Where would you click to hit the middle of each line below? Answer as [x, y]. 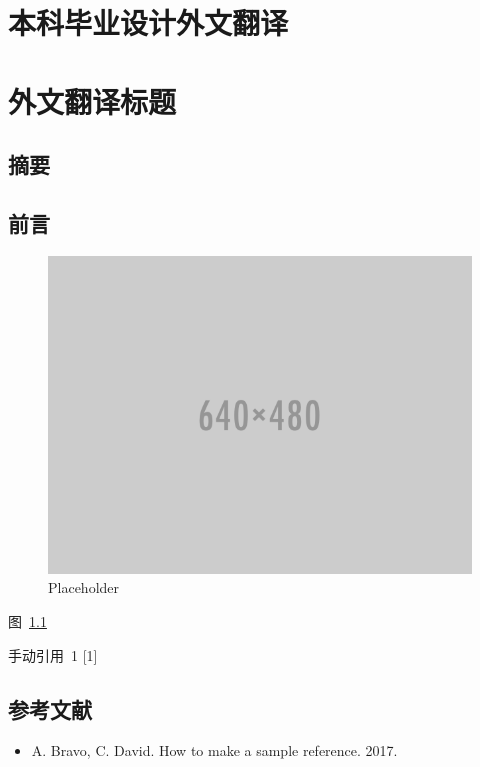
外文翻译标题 [92, 100]
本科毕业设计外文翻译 [148, 22]
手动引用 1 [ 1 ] [53, 654]
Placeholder [84, 587]
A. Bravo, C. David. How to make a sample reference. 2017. [214, 750]
